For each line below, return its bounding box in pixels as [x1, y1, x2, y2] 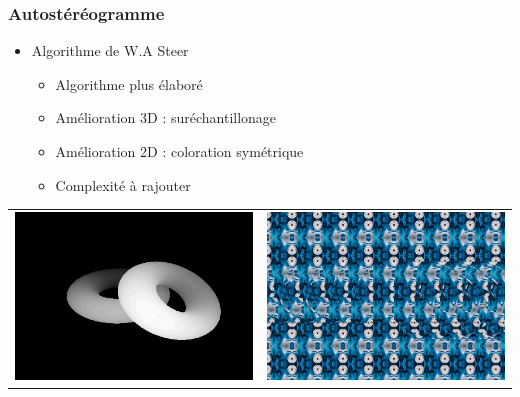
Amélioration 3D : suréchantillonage [55, 107, 277, 128]
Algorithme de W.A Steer [31, 40, 189, 61]
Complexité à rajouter [55, 174, 191, 195]
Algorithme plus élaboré [55, 73, 203, 94]
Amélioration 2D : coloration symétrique [55, 141, 304, 161]
